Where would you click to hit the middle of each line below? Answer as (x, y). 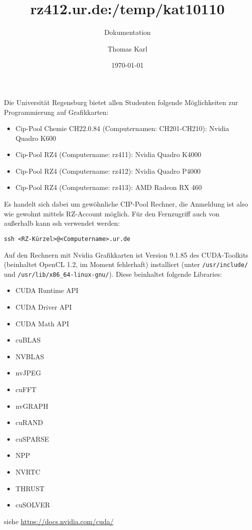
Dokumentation (127, 32)
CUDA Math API (42, 323)
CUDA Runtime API (47, 290)
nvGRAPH (32, 406)
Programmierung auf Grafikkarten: (56, 112)
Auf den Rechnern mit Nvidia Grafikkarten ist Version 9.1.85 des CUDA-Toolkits (126, 254)
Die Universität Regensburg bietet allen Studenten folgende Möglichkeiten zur (121, 102)
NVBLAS (30, 356)
